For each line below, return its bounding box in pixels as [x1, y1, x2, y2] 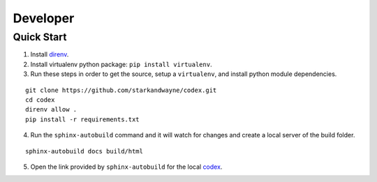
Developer [13, 10, 75, 26]
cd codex [25, 96, 55, 104]
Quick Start [13, 31, 67, 43]
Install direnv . [30, 50, 69, 59]
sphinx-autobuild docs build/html [25, 147, 143, 155]
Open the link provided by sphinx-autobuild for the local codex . [30, 162, 223, 171]
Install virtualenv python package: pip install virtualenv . [30, 60, 212, 68]
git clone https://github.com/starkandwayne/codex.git [25, 86, 217, 94]
